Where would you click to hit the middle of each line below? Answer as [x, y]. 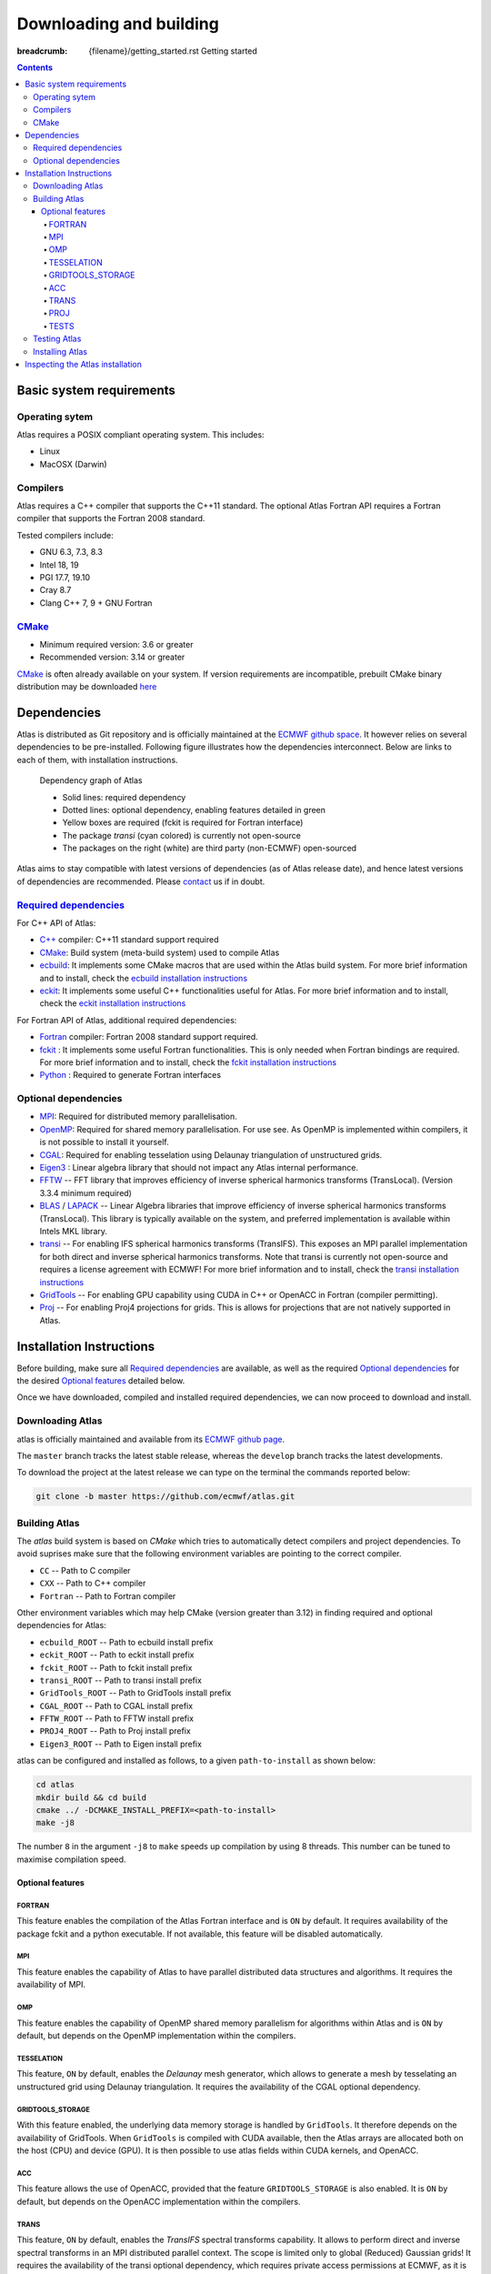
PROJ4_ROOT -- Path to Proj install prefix [115, 1731]
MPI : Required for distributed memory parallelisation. [139, 1117]
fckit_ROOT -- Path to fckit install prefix [116, 1667]
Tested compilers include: [65, 535]
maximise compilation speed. [71, 1859]
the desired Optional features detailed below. [101, 1380]
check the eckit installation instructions [113, 1003]
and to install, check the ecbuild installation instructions [144, 978]
